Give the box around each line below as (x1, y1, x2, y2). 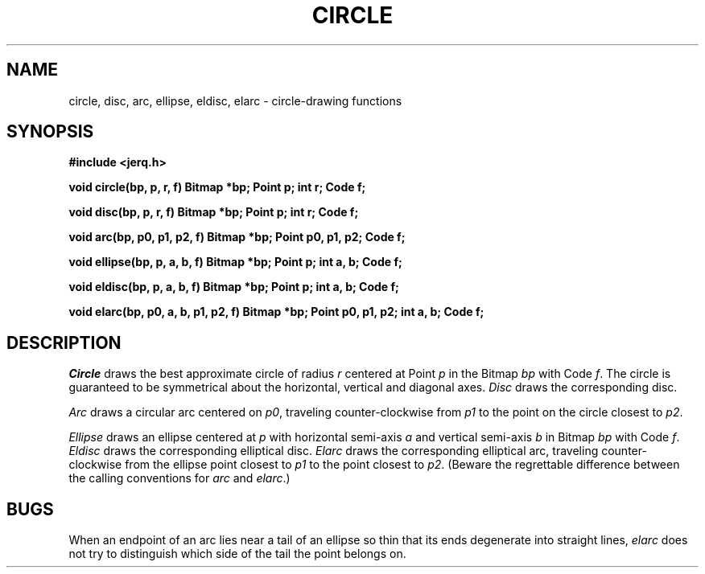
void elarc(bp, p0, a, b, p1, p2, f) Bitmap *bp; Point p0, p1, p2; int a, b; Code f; (68, 305, 484, 319)
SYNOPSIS (6, 121, 94, 142)
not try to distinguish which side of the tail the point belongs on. (68, 547, 406, 561)
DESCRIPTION (6, 332, 122, 353)
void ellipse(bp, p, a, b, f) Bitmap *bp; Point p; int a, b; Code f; (68, 255, 402, 269)
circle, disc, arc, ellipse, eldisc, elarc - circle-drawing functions (68, 93, 402, 108)
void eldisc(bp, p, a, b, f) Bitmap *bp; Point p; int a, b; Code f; (68, 280, 399, 294)
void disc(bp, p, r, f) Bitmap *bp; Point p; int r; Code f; (68, 205, 359, 219)
